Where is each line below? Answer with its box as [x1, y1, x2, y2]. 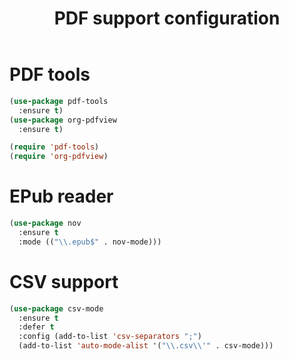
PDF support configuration [53, 7, 281, 30]
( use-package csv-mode [9, 303, 104, 314]
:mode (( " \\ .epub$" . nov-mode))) [18, 237, 162, 247]
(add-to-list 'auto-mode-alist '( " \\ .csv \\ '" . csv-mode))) [18, 341, 274, 351]
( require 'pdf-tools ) [9, 142, 100, 152]
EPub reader [9, 185, 114, 208]
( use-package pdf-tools [9, 96, 109, 106]
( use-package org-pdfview [9, 115, 117, 125]
